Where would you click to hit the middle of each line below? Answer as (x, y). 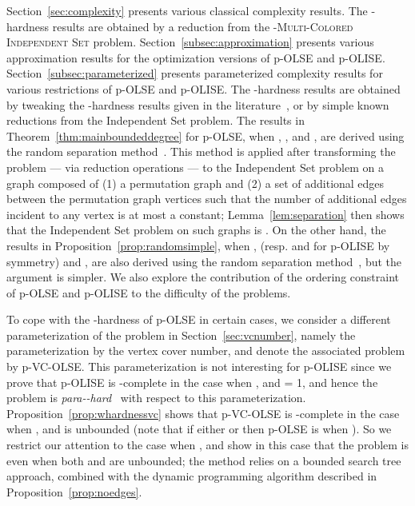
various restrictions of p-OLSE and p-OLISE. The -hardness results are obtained (204, 88)
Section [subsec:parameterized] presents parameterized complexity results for (195, 73)
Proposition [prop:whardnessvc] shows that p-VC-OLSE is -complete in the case (203, 413)
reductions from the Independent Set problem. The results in (156, 120)
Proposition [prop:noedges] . (74, 491)
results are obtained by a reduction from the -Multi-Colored (203, 26)
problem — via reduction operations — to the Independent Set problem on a (196, 167)
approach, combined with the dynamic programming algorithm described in (192, 476)
